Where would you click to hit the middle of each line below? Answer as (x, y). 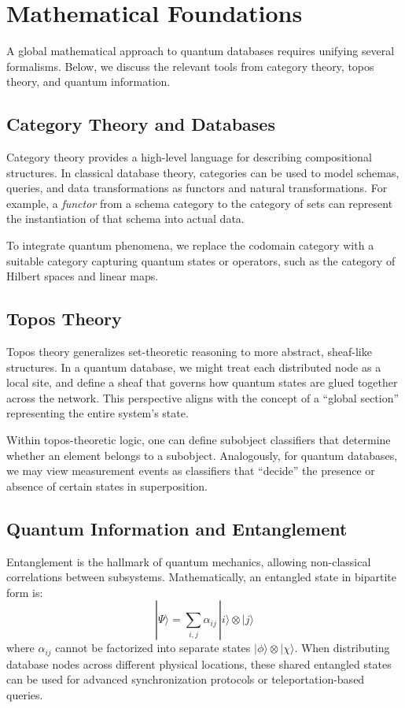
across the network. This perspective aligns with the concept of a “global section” (203, 397)
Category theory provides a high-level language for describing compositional (189, 157)
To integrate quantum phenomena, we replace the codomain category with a (190, 245)
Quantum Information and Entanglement (177, 528)
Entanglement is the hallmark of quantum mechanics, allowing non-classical (189, 561)
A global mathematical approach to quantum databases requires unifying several (201, 51)
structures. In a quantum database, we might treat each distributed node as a (194, 367)
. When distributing (342, 648)
